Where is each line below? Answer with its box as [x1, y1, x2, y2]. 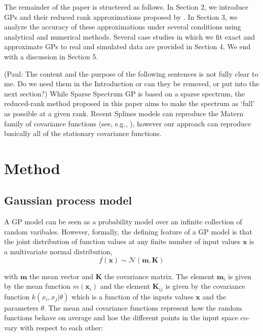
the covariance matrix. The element [104, 271, 215, 281]
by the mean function [4, 281, 71, 291]
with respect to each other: [20, 322, 103, 332]
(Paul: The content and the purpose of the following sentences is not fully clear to [4, 68, 258, 79]
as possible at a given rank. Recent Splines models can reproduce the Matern [4, 108, 244, 118]
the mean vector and [29, 271, 94, 281]
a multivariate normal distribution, [4, 246, 112, 257]
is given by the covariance [165, 281, 245, 291]
